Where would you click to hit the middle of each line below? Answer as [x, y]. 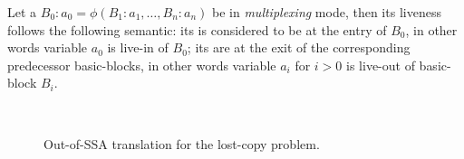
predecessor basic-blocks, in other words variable [142, 65]
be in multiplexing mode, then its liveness [327, 12]
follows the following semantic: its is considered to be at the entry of [197, 29]
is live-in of [138, 47]
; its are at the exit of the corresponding [299, 47]
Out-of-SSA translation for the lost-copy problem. [182, 143]
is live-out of [381, 65]
